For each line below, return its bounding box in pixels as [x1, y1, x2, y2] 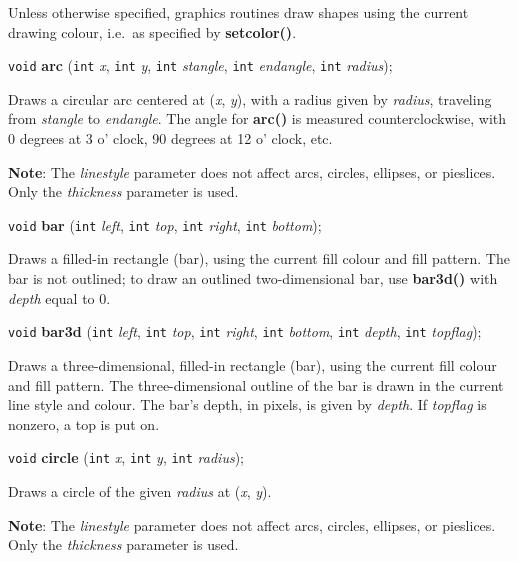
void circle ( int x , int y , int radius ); [8, 447, 244, 468]
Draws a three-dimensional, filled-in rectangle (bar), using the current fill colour [8, 354, 497, 375]
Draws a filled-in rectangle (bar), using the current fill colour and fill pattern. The [8, 248, 510, 269]
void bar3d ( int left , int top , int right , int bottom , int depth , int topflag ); [8, 321, 482, 342]
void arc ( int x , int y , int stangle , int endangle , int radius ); [8, 55, 393, 76]
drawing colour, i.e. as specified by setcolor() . [8, 21, 297, 42]
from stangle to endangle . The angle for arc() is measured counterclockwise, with [8, 108, 507, 129]
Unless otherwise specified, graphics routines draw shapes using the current [8, 2, 469, 22]
